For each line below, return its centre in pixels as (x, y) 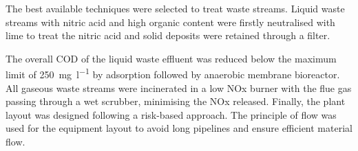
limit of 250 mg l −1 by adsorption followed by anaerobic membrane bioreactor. (173, 73)
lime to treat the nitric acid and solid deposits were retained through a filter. (168, 35)
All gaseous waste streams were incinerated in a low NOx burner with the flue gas (179, 88)
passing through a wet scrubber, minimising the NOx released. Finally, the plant (176, 101)
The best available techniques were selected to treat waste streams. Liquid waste (175, 8)
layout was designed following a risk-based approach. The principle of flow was (171, 114)
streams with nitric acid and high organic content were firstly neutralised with (170, 22)
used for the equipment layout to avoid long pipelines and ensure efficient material (179, 128)
